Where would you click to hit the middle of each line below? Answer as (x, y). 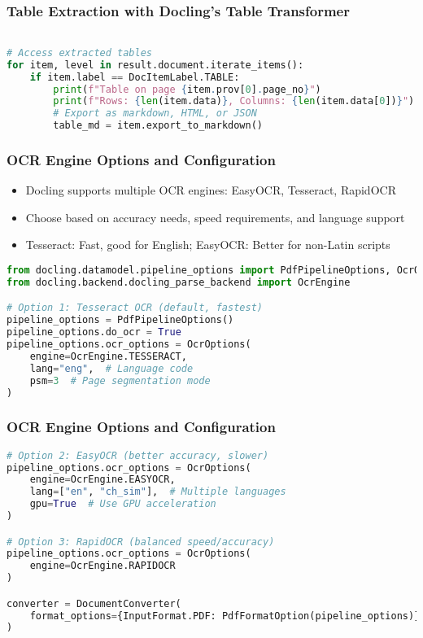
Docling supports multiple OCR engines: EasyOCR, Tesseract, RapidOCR (211, 190)
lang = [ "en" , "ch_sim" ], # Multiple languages (158, 492)
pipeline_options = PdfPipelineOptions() (120, 320)
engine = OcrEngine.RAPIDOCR (102, 566)
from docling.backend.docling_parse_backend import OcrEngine (179, 282)
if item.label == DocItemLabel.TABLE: (135, 77)
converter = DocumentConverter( (94, 603)
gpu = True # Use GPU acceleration (123, 504)
